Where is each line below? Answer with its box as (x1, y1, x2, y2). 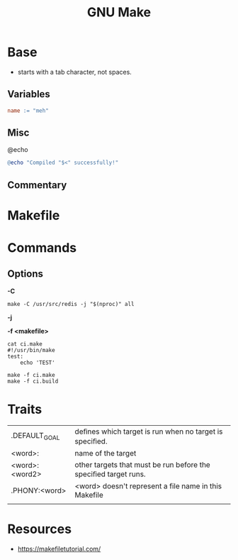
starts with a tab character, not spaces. (17, 67, 132, 76)
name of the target (74, 448, 137, 458)
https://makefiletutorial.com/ (17, 544, 101, 553)
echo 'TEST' (20, 359, 55, 366)
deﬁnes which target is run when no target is (74, 427, 223, 437)
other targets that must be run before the (74, 459, 210, 469)
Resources (7, 521, 72, 537)
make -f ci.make (7, 371, 55, 378)
